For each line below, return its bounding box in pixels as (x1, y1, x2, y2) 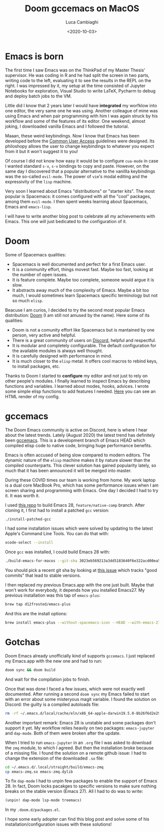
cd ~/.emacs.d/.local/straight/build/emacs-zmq (5, 765, 104, 769)
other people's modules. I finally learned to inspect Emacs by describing (5, 378, 150, 384)
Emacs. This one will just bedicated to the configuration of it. (5, 218, 127, 224)
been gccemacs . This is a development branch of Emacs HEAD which (5, 437, 145, 443)
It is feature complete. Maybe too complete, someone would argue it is (12, 277, 155, 283)
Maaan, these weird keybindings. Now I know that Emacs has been (5, 133, 140, 138)
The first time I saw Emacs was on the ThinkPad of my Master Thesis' (5, 67, 145, 73)
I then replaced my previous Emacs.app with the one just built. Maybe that (5, 582, 154, 588)
